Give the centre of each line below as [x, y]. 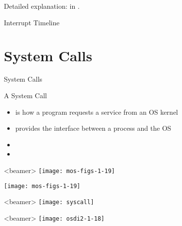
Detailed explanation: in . [42, 6]
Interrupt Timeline [32, 22]
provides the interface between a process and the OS [93, 128]
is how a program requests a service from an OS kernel [97, 112]
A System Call [25, 95]
